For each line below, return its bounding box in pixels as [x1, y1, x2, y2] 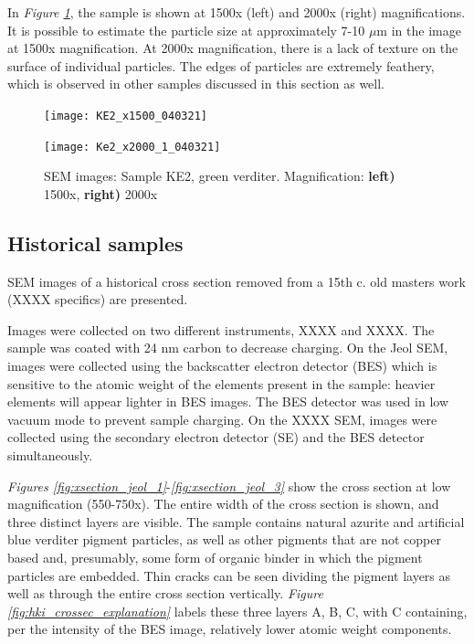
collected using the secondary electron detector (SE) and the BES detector [7, 428, 425, 447]
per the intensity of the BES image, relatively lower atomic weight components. [7, 619, 452, 639]
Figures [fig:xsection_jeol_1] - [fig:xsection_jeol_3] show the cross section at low [7, 476, 451, 495]
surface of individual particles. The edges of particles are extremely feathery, [7, 56, 435, 75]
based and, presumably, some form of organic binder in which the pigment [7, 547, 423, 566]
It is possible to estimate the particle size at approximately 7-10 [7, 20, 365, 39]
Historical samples [7, 228, 184, 257]
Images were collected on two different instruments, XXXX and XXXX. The [7, 320, 435, 339]
